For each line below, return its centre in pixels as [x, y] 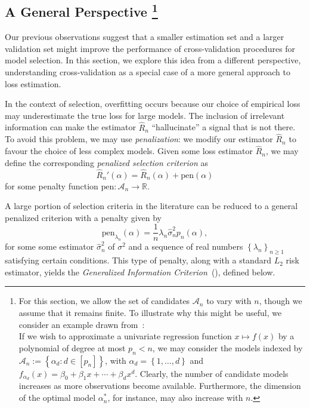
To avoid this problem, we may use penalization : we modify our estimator [139, 139]
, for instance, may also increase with [175, 398]
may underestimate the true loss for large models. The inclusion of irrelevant [145, 115]
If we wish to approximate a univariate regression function [125, 336]
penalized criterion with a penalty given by [83, 217]
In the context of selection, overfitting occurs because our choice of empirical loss [153, 104]
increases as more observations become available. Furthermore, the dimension [160, 386]
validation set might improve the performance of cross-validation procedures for [150, 48]
